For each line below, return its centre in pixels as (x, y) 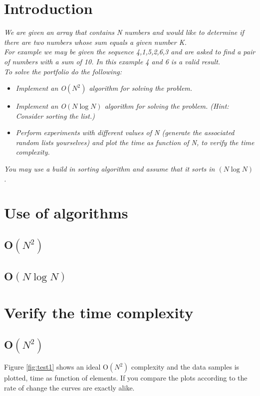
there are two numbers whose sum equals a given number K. (95, 42)
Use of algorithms (66, 213)
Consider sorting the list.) (55, 115)
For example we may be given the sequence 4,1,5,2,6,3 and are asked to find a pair (130, 52)
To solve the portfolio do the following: (63, 71)
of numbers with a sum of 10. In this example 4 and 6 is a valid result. (112, 61)
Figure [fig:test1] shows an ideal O (56, 367)
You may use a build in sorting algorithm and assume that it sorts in (110, 169)
